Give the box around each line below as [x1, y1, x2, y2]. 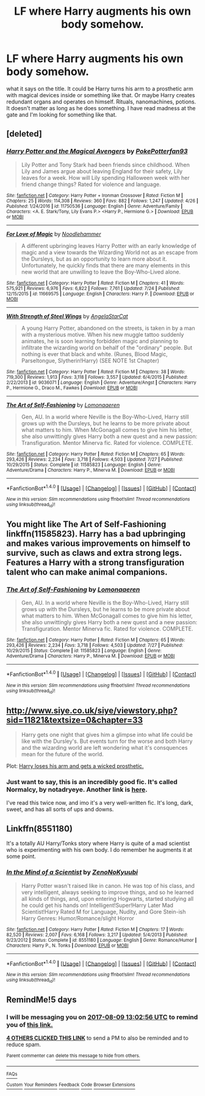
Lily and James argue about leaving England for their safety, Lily [21, 167, 183, 175]
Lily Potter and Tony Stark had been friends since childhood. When [21, 161, 190, 168]
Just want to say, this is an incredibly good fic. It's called [6, 778, 178, 786]
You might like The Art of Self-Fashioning [6, 519, 167, 529]
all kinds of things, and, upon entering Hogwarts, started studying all [21, 895, 194, 902]
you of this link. [6, 1020, 53, 1029]
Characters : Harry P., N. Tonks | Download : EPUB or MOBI [6, 942, 129, 949]
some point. [6, 852, 37, 860]
